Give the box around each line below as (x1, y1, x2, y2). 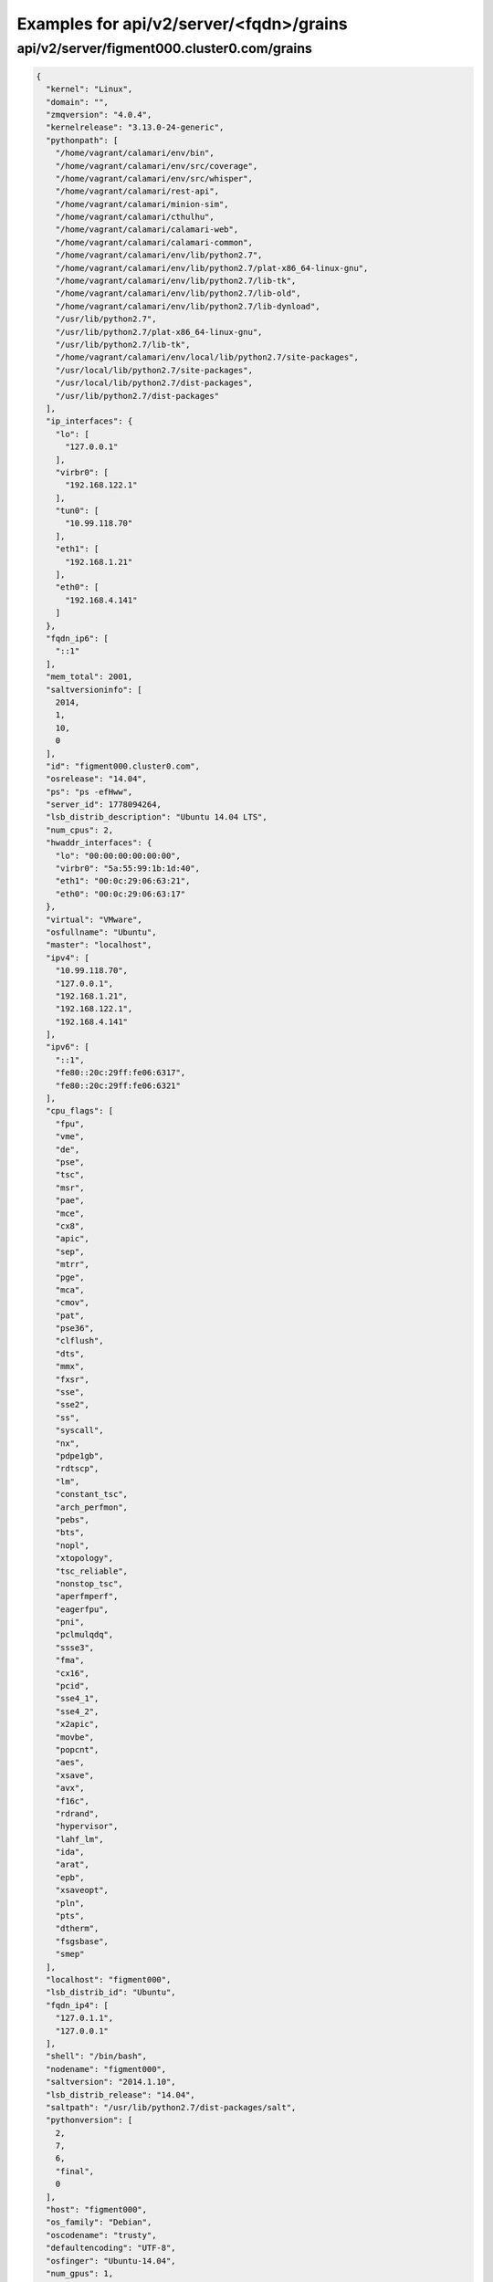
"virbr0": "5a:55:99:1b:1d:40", (55, 864, 201, 874)
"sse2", (55, 1399, 90, 1410)
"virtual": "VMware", (46, 914, 143, 925)
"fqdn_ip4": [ (46, 2000, 110, 2010)
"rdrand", (55, 1808, 100, 1818)
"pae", (55, 1196, 85, 1206)
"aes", (55, 1757, 85, 1768)
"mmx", (55, 1361, 85, 1372)
